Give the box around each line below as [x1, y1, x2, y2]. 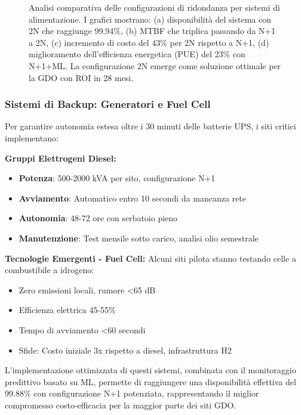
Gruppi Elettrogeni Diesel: [5, 151, 116, 164]
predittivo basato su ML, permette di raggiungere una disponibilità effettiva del [5, 375, 296, 388]
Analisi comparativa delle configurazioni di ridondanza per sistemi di [29, 1, 280, 13]
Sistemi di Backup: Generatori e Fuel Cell [5, 97, 211, 112]
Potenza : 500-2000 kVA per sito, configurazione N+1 [19, 172, 216, 184]
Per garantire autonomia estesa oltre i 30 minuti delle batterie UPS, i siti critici [5, 120, 296, 132]
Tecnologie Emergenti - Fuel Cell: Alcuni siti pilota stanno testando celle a [5, 252, 296, 264]
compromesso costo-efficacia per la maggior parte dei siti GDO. [5, 398, 236, 411]
